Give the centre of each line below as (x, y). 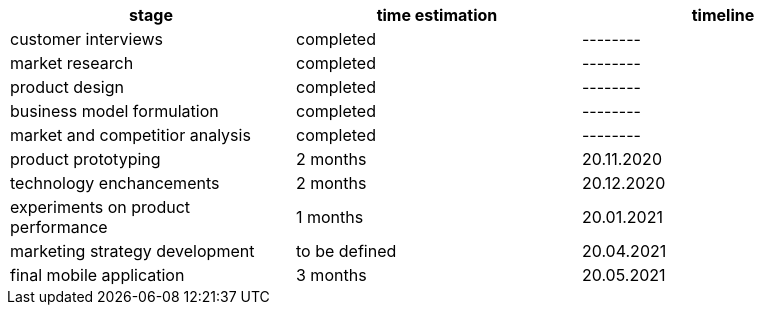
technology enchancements (115, 183)
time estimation (437, 15)
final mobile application (97, 275)
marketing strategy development (132, 251)
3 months (331, 275)
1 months (329, 217)
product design (67, 87)
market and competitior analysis (130, 135)
